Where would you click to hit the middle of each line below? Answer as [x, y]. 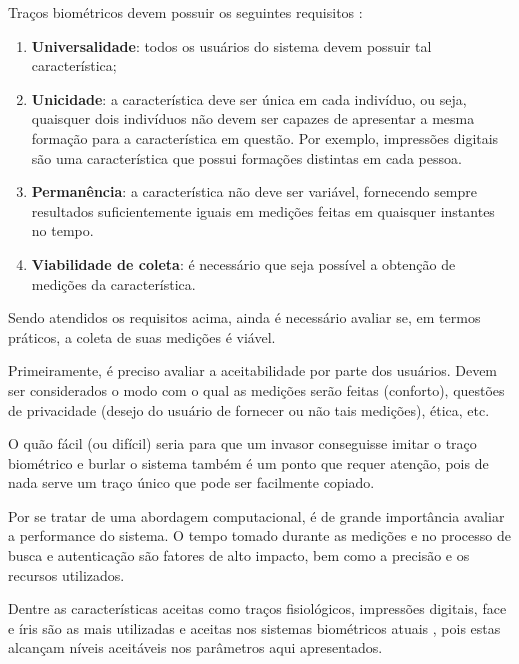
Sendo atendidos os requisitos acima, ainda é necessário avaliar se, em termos [244, 317]
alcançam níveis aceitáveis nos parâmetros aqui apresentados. [195, 647]
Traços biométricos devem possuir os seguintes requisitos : [185, 12]
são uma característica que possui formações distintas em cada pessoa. [246, 157]
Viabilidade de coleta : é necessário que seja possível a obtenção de [243, 263]
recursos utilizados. [66, 574]
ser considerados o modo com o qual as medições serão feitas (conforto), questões [256, 389]
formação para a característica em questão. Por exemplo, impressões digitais [265, 137]
